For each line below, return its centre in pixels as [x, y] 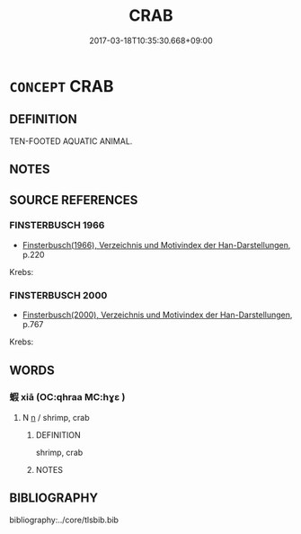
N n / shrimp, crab [56, 417]
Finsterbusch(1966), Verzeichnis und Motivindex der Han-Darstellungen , [156, 245]
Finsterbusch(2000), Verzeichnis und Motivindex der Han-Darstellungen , [157, 315]
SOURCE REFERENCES [74, 200]
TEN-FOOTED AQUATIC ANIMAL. [71, 141]
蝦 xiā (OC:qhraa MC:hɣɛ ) [67, 397]
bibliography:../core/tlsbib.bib [64, 520]
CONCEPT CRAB [62, 86]
